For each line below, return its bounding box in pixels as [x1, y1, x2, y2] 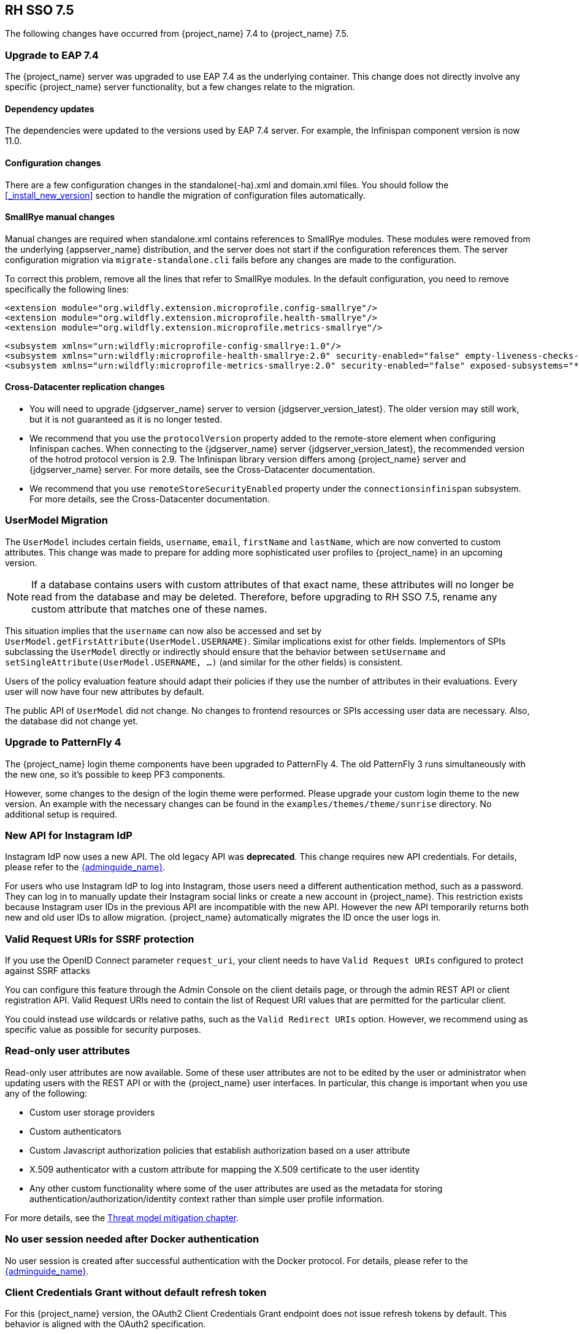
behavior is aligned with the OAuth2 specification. [5, 1319, 206, 1330]
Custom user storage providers [29, 1106, 155, 1117]
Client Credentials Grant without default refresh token [5, 1286, 267, 1298]
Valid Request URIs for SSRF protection [5, 932, 194, 945]
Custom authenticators [29, 1125, 121, 1137]
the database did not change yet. [5, 715, 139, 726]
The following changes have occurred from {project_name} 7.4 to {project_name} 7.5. [5, 28, 349, 39]
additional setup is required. [5, 808, 118, 819]
